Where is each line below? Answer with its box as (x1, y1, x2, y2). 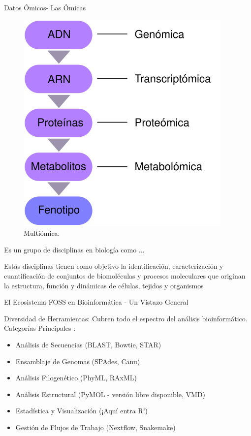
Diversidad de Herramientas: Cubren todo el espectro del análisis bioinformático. (4, 313, 248, 323)
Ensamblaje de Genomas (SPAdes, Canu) (15, 356, 140, 366)
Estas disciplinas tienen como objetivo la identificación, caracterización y (4, 261, 223, 271)
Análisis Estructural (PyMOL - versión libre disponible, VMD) (15, 389, 206, 399)
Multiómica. (24, 228, 60, 238)
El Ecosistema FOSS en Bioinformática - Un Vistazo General (4, 297, 188, 307)
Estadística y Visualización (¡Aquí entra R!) (15, 405, 148, 416)
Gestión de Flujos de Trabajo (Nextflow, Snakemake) (15, 422, 176, 432)
